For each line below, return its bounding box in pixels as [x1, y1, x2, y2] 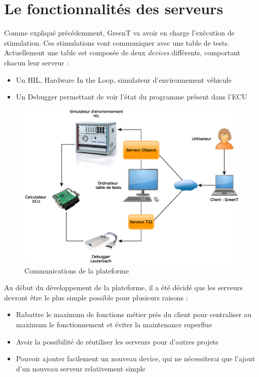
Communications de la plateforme [24, 265, 129, 276]
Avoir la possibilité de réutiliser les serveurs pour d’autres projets [16, 336, 218, 347]
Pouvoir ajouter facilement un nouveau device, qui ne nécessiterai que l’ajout [16, 353, 255, 364]
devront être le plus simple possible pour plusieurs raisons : [4, 292, 188, 302]
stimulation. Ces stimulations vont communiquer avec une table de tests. [4, 37, 230, 48]
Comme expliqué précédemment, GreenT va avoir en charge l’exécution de [4, 27, 235, 38]
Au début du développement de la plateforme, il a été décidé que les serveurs [4, 282, 243, 293]
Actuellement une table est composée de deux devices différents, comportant [4, 47, 240, 58]
